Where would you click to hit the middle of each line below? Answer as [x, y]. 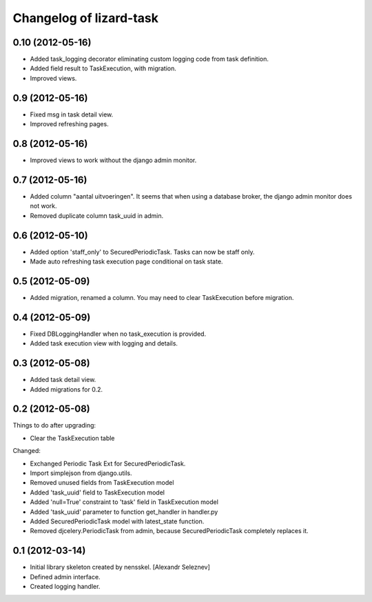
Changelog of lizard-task [85, 18]
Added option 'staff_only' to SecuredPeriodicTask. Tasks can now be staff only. [142, 252]
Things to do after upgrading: [54, 425]
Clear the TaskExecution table [72, 438]
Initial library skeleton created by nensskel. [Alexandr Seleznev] [120, 567]
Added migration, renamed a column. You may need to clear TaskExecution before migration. [162, 297]
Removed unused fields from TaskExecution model [102, 483]
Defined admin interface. [65, 576]
